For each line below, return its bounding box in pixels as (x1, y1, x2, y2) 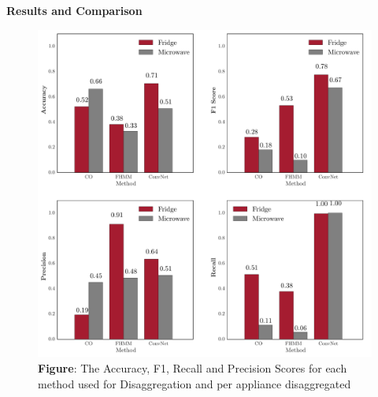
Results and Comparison (6, 2, 143, 18)
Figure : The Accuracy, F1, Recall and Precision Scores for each (38, 360, 347, 376)
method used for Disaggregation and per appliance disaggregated (38, 375, 351, 391)
